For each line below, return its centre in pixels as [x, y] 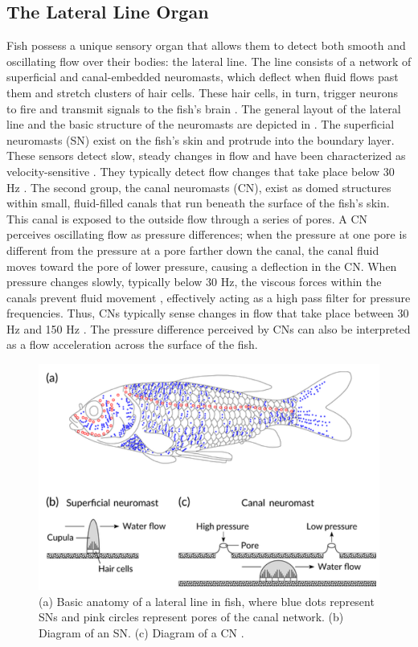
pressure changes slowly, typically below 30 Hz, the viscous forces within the [194, 282]
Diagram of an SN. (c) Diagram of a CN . [141, 632]
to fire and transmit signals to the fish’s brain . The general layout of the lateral [204, 108]
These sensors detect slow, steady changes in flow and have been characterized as [206, 156]
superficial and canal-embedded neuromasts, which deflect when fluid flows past [203, 77]
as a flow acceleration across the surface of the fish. [132, 344]
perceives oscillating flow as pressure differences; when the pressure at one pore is [207, 234]
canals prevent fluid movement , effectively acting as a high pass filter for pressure [209, 297]
